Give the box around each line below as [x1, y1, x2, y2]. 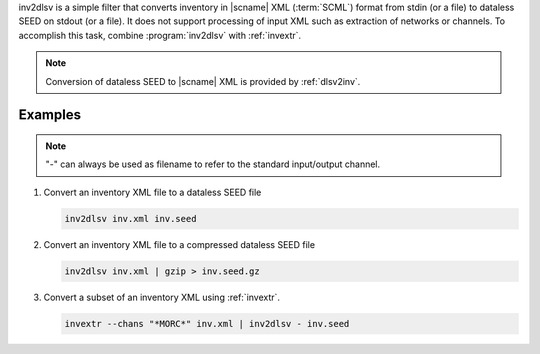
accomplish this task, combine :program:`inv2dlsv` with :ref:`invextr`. [18, 29, 302, 41]
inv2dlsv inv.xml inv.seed [64, 213, 197, 224]
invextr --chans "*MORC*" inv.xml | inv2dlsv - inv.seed [64, 318, 350, 329]
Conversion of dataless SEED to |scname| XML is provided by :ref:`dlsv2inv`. [45, 75, 361, 87]
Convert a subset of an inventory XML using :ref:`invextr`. [43, 291, 280, 303]
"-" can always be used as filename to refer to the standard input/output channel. [45, 158, 381, 170]
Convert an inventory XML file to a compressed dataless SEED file [43, 238, 315, 250]
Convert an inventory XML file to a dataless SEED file [43, 186, 262, 198]
